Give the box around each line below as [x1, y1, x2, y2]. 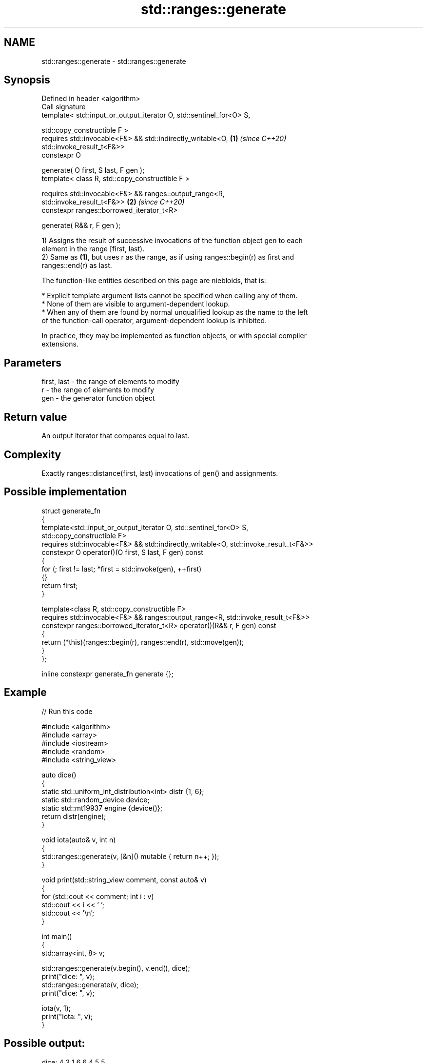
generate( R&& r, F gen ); [41, 221, 121, 230]
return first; [41, 581, 78, 590]
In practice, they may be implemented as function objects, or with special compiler [41, 331, 307, 340]
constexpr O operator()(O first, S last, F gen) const [41, 548, 203, 556]
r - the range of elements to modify [41, 386, 155, 394]
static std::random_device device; [41, 795, 150, 804]
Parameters [4, 356, 61, 369]
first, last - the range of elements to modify [41, 377, 179, 386]
